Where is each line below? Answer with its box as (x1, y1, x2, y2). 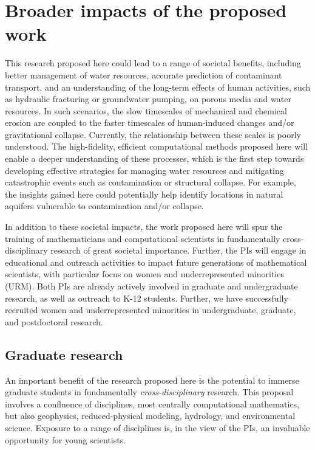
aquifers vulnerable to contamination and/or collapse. (5, 199, 204, 212)
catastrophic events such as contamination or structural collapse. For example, (5, 176, 296, 189)
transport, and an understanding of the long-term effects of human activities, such (5, 80, 311, 93)
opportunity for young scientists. (5, 433, 126, 446)
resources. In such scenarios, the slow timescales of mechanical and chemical (5, 104, 287, 117)
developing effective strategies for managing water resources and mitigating (5, 164, 284, 176)
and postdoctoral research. (5, 315, 103, 328)
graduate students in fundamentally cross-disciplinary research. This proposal (5, 386, 294, 398)
